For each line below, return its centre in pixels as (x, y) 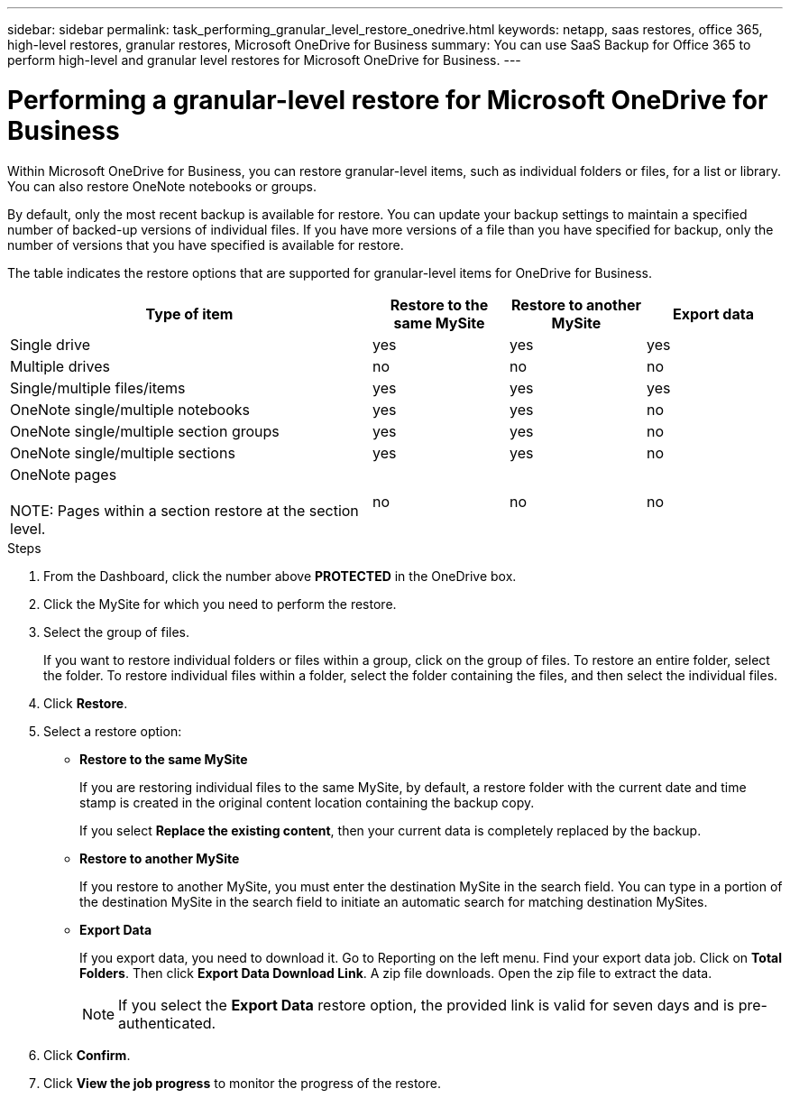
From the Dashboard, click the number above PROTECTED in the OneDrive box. (280, 576)
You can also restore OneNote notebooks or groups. (162, 186)
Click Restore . (86, 703)
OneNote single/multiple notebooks (130, 409)
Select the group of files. (117, 632)
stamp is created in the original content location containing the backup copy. (307, 802)
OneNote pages (64, 474)
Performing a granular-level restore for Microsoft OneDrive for (388, 100)
